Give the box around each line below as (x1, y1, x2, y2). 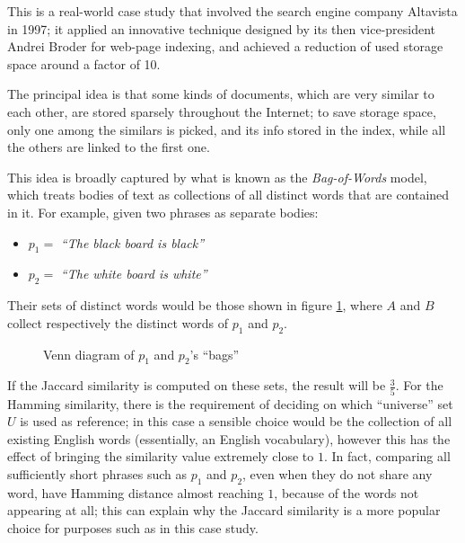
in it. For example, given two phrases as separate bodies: (7, 202, 319, 221)
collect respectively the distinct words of (7, 313, 229, 332)
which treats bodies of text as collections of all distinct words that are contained (7, 185, 450, 204)
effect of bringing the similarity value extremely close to (7, 447, 314, 466)
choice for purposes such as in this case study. (7, 518, 259, 537)
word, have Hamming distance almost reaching (7, 483, 264, 502)
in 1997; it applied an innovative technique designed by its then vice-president (7, 19, 436, 38)
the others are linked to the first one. (7, 138, 210, 156)
